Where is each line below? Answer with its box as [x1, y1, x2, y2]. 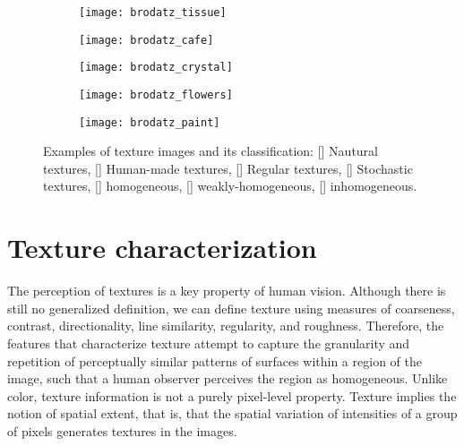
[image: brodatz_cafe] [79, 33, 214, 47]
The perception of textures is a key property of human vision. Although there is [7, 281, 446, 300]
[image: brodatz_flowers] [79, 88, 233, 101]
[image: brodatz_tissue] [79, 6, 227, 19]
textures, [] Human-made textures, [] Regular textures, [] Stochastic [43, 159, 413, 177]
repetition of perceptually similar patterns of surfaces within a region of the [7, 351, 422, 370]
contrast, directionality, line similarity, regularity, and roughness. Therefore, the [7, 316, 444, 335]
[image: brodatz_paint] [79, 116, 220, 129]
